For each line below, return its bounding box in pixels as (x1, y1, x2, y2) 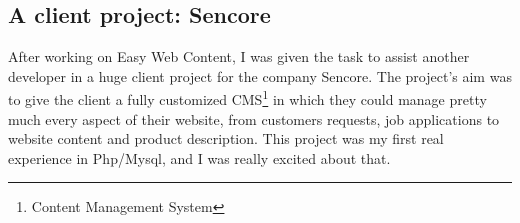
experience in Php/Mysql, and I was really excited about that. (8, 147, 391, 168)
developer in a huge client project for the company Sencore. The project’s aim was (8, 65, 512, 86)
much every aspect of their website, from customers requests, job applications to (8, 108, 500, 129)
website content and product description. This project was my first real (8, 128, 444, 149)
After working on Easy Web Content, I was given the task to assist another (8, 46, 470, 67)
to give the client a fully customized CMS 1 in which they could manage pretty (8, 86, 487, 110)
